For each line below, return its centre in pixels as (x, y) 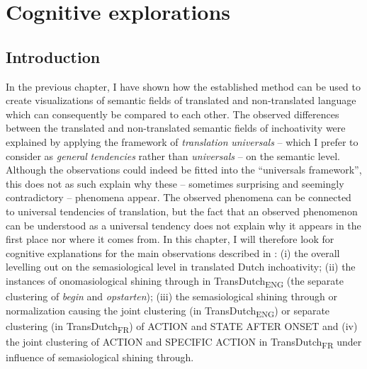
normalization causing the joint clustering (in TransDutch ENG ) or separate (168, 311)
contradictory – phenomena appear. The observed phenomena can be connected (179, 197)
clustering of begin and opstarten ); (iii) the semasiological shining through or (171, 296)
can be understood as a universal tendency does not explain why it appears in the (183, 225)
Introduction (53, 56)
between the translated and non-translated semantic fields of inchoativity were (176, 128)
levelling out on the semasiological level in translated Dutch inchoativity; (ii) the (181, 267)
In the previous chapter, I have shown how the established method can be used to (183, 86)
